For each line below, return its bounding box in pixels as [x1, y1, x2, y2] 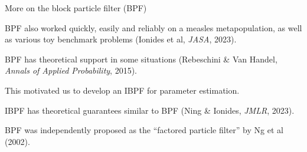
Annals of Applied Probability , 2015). [5, 64, 138, 77]
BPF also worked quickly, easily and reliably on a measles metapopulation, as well [5, 21, 302, 34]
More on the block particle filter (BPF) [5, 2, 147, 14]
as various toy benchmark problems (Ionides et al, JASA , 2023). [5, 33, 237, 45]
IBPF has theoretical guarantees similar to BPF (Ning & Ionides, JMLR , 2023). [5, 104, 295, 116]
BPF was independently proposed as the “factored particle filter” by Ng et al [5, 124, 283, 136]
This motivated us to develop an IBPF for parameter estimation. [5, 84, 240, 96]
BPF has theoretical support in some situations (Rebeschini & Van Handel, [5, 52, 277, 65]
